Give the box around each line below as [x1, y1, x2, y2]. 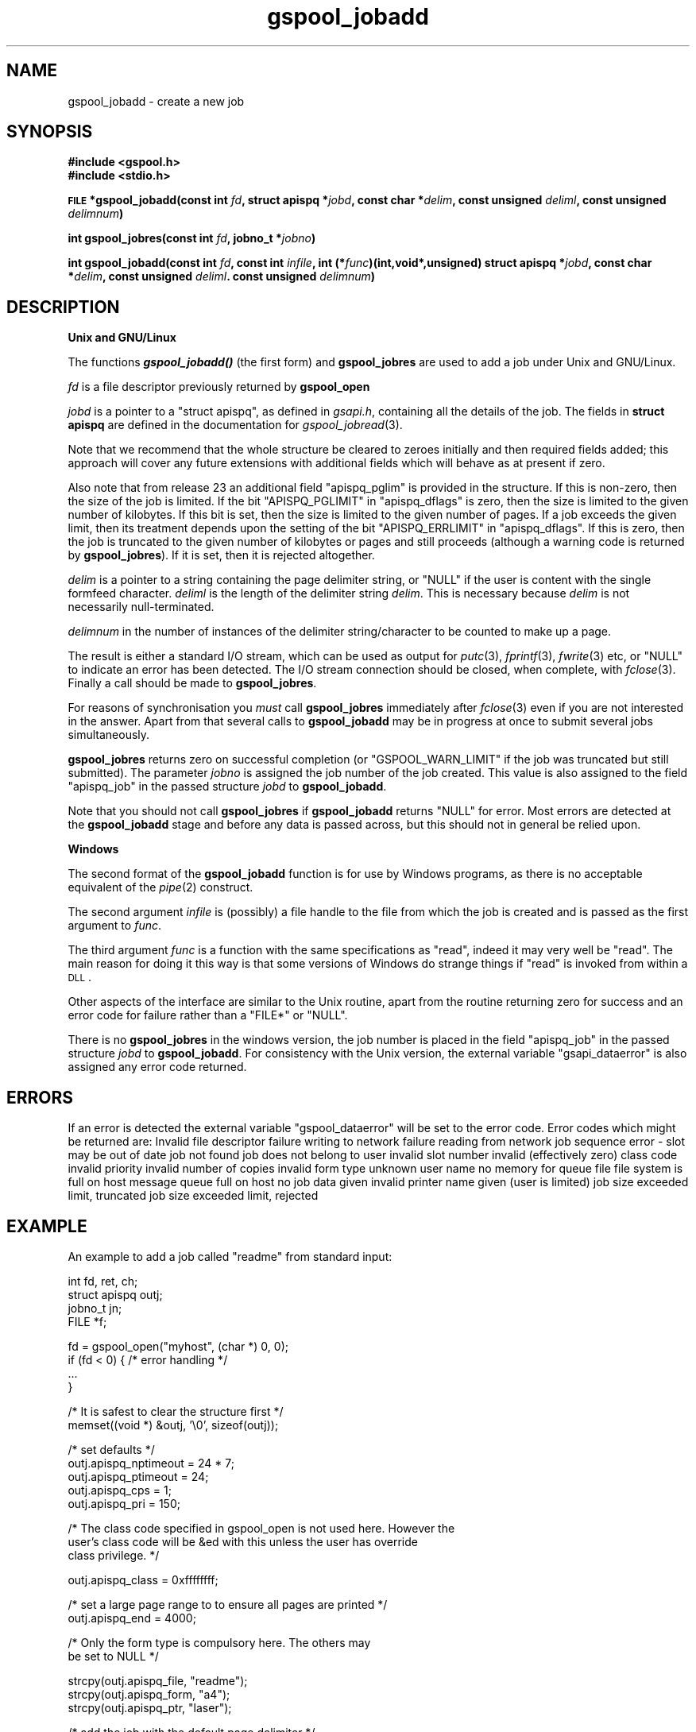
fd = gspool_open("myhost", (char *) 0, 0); [68, 1339, 288, 1353]
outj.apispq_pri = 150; [68, 1496, 180, 1510]
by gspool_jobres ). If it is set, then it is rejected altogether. [68, 548, 375, 563]
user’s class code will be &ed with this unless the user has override [68, 1534, 418, 1548]
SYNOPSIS [6, 122, 93, 142]
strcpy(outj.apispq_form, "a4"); [68, 1687, 230, 1701]
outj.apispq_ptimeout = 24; [68, 1469, 209, 1483]
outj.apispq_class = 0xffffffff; [68, 1572, 218, 1587]
